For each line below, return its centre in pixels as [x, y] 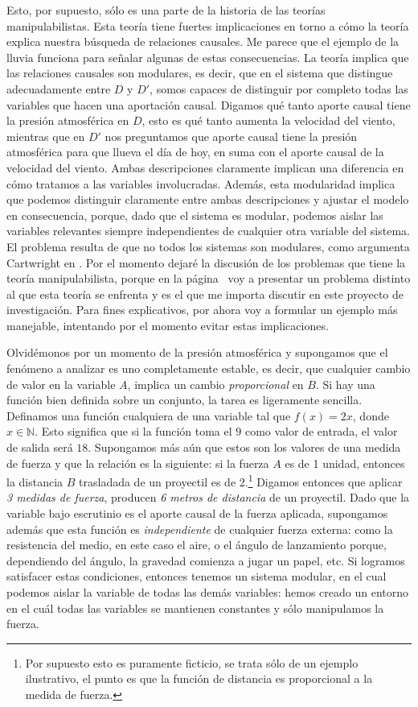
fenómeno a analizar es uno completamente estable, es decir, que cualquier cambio [209, 368]
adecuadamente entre [59, 88]
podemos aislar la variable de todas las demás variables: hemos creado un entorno [208, 592]
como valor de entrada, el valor [321, 431]
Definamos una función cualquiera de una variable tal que [149, 415]
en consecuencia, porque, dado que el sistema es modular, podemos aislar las [195, 215]
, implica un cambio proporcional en [215, 384]
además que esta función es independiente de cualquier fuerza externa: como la [200, 529]
